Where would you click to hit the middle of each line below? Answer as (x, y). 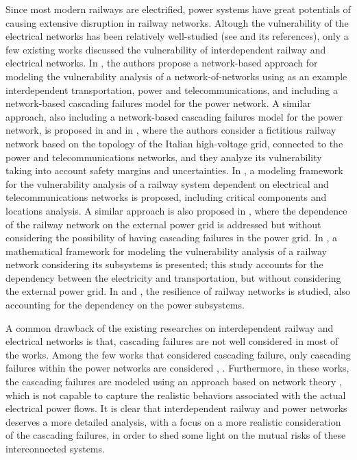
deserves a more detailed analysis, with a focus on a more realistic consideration (173, 421)
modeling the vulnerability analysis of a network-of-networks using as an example (176, 76)
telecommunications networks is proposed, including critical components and (166, 197)
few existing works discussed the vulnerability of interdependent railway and (166, 49)
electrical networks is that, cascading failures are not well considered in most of (172, 341)
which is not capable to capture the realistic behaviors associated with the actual (176, 395)
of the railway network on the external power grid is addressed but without (163, 224)
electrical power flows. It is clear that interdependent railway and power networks (176, 408)
